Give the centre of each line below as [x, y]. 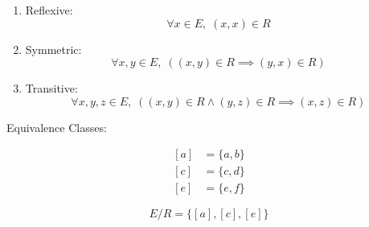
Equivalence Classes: [57, 127]
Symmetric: [53, 49]
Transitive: [51, 88]
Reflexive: [49, 10]
